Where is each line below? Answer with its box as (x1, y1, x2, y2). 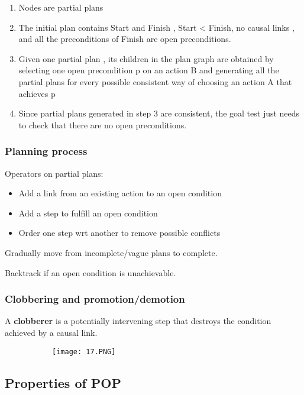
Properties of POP (5, 373, 122, 391)
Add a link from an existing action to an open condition (18, 187, 222, 199)
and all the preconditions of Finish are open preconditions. (18, 33, 231, 45)
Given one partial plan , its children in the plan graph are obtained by (18, 52, 274, 64)
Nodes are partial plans (18, 1, 104, 13)
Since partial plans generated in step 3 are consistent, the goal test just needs (18, 107, 300, 119)
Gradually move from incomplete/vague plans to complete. (5, 246, 218, 258)
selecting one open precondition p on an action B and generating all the (18, 64, 279, 76)
